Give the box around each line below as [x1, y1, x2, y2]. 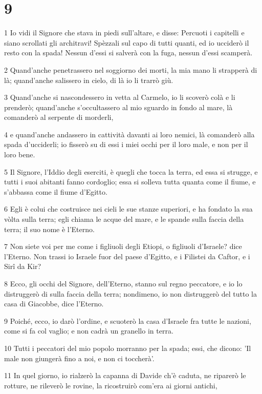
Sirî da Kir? [4, 261, 41, 272]
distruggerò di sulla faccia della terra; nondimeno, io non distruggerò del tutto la [4, 288, 257, 299]
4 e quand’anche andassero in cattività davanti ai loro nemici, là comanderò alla [4, 129, 255, 139]
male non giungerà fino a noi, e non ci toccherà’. [4, 352, 155, 363]
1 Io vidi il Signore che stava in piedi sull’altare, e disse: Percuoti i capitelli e [4, 27, 245, 38]
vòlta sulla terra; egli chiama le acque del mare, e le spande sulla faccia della [4, 214, 244, 224]
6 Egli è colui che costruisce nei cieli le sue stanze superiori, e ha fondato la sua [4, 203, 253, 214]
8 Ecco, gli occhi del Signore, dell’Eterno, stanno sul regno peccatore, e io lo [4, 278, 243, 288]
